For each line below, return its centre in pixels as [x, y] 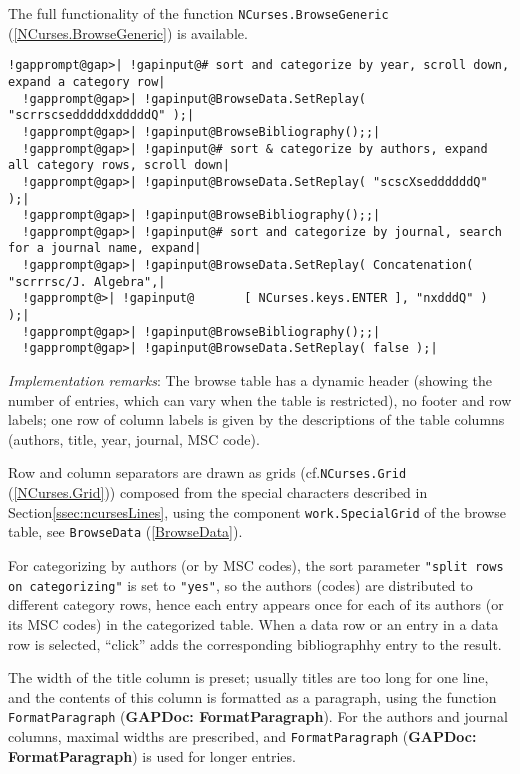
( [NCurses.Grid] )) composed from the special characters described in [218, 492]
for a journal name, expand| [105, 248]
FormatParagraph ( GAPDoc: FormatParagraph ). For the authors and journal [258, 716]
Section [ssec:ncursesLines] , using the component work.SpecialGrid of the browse [257, 511]
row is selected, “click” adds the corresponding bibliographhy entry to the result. [255, 643]
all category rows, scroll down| [119, 165]
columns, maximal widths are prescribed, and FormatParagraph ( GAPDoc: [242, 735]
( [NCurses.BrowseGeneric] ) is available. [128, 32]
